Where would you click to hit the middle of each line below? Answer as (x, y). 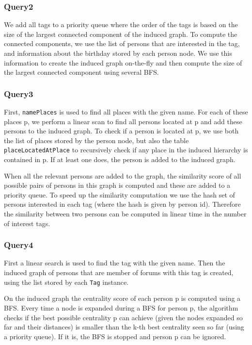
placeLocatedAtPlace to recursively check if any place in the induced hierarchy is (126, 150)
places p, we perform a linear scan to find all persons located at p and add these (123, 121)
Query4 (19, 245)
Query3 (19, 93)
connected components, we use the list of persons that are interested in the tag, (122, 43)
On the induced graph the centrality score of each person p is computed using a (122, 298)
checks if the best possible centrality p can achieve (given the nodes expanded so (123, 317)
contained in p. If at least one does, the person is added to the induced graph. (120, 159)
